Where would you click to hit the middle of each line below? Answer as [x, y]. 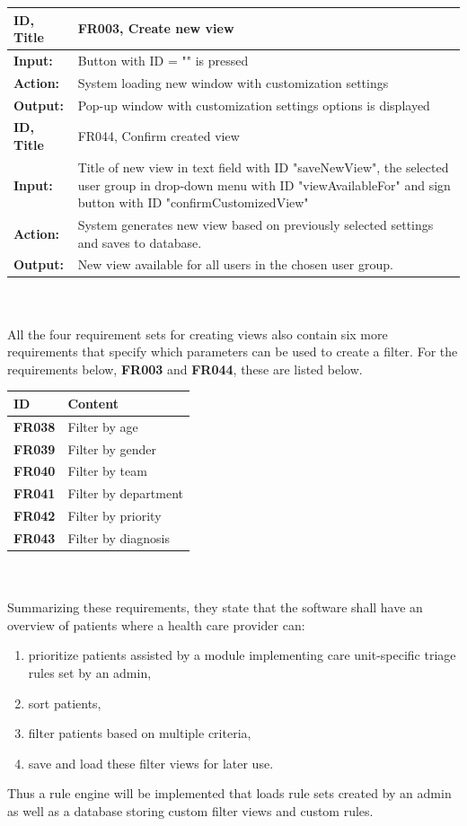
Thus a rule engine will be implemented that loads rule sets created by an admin [229, 793]
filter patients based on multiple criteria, [140, 733]
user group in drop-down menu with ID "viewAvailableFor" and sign [264, 185]
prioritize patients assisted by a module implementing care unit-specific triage [242, 655]
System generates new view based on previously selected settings [256, 224]
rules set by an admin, [90, 673]
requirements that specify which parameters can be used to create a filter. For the [233, 351]
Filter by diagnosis [119, 538]
